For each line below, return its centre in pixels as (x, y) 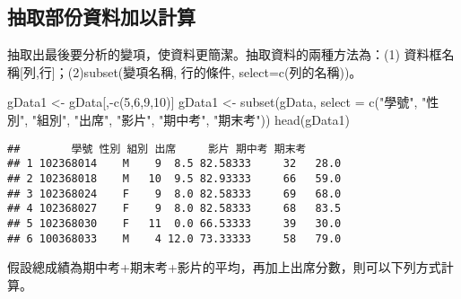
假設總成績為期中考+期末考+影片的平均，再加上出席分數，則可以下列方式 (224, 267)
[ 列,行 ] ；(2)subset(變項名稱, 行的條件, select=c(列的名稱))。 (191, 71)
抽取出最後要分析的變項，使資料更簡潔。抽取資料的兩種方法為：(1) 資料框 (225, 54)
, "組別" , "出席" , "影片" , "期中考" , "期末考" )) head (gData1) (187, 119)
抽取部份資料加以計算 (101, 17)
